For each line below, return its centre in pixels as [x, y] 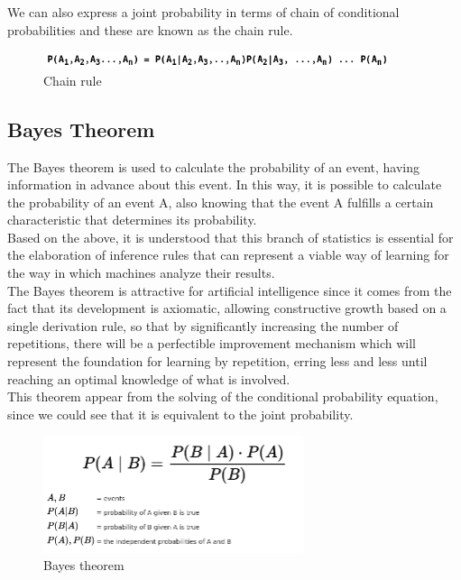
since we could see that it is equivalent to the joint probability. [180, 414]
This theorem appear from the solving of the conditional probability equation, [223, 396]
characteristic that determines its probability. [132, 220]
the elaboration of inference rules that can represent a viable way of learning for [228, 255]
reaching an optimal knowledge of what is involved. [149, 378]
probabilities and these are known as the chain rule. [150, 29]
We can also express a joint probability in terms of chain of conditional [203, 12]
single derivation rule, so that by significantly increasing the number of [203, 325]
